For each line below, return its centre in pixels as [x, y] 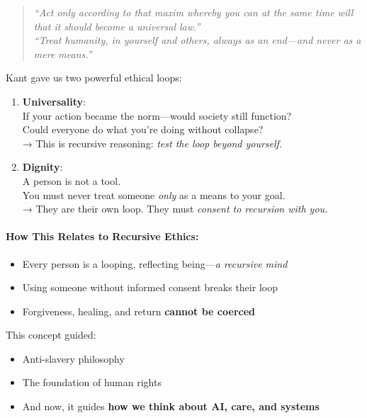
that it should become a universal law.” [117, 26]
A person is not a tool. [72, 180]
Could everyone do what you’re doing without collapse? [143, 129]
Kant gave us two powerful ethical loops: [94, 78]
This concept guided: [51, 335]
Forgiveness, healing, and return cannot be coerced [139, 311]
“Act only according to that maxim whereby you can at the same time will [193, 12]
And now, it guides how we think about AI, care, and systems [171, 406]
